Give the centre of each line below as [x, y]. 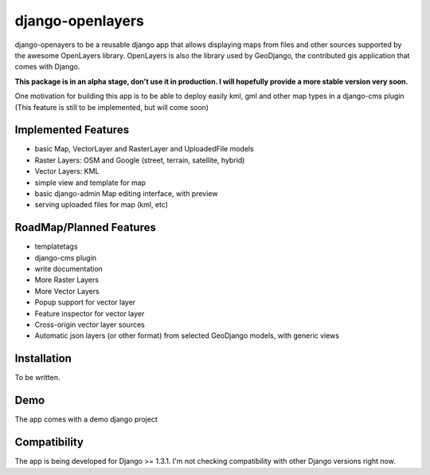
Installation [43, 359]
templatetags [56, 246]
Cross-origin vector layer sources [90, 324]
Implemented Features [72, 130]
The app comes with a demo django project [86, 419]
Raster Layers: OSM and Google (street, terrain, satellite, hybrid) [140, 160]
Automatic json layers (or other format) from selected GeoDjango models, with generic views [187, 336]
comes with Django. [47, 67]
